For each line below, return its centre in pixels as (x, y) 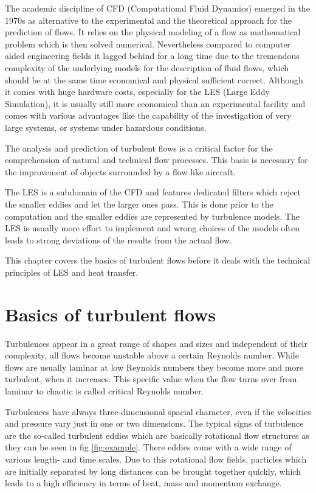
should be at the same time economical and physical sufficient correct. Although (154, 79)
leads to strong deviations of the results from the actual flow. (118, 240)
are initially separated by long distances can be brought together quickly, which (153, 471)
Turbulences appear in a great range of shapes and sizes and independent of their (156, 343)
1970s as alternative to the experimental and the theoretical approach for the (149, 20)
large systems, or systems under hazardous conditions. (106, 127)
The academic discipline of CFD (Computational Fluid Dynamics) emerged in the (157, 8)
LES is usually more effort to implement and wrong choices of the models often (152, 228)
